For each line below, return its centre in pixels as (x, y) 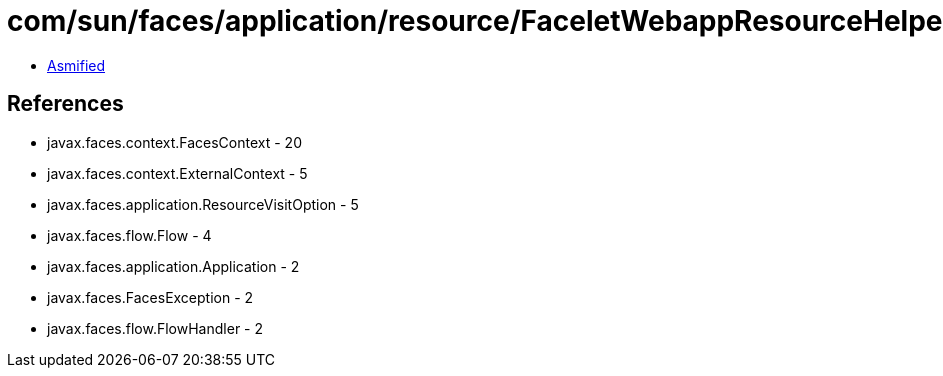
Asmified (76, 65)
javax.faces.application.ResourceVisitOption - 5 (203, 204)
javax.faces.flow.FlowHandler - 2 (155, 328)
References (65, 104)
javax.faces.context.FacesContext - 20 (174, 142)
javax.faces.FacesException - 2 (150, 297)
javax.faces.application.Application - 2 (173, 266)
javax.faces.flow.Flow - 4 (129, 235)
